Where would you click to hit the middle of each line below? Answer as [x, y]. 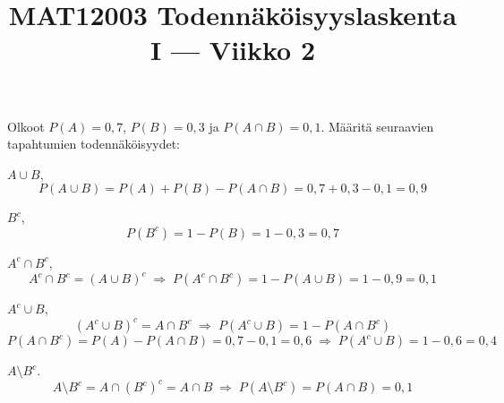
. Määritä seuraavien [377, 126]
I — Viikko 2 [233, 50]
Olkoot [26, 126]
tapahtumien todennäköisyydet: [94, 144]
